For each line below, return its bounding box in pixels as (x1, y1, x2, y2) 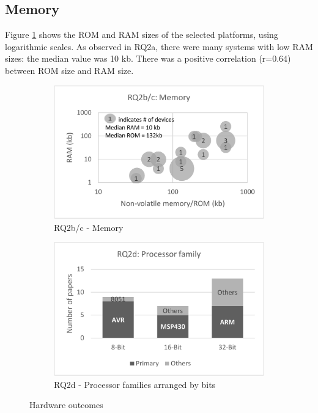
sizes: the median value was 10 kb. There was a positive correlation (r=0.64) (5, 52, 291, 65)
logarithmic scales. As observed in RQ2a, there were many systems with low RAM (5, 40, 313, 53)
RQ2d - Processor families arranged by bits (54, 378, 216, 390)
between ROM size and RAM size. (5, 64, 134, 76)
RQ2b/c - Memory (54, 221, 124, 233)
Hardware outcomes (29, 398, 103, 411)
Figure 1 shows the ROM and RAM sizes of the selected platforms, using (5, 28, 278, 41)
